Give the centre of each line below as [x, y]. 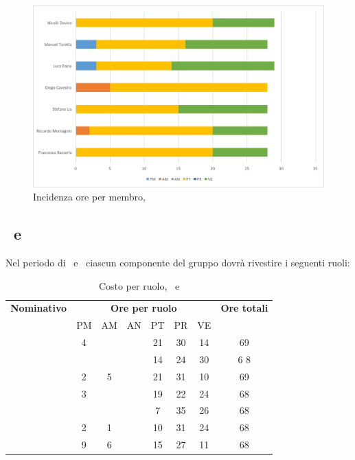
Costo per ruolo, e [139, 285]
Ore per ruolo [144, 308]
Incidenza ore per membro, [89, 197]
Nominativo [39, 308]
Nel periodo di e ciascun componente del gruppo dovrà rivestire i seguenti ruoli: [178, 262]
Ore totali [244, 308]
